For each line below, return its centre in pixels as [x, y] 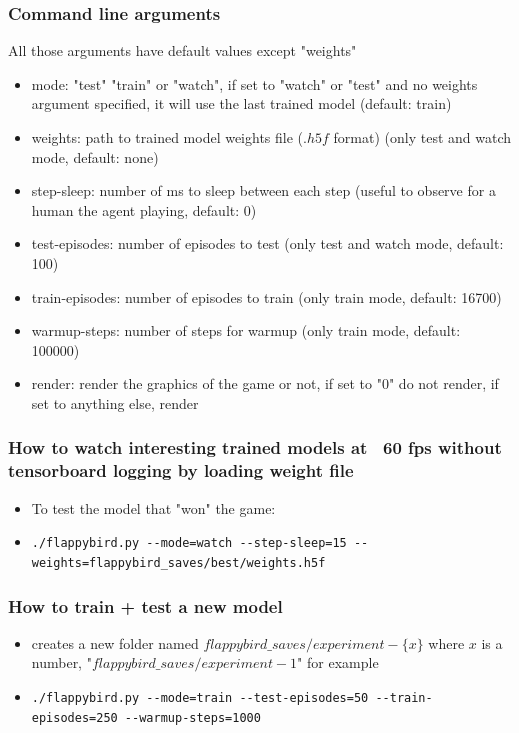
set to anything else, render [115, 402]
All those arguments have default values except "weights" [182, 50]
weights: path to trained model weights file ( [167, 137]
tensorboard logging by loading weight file [181, 470]
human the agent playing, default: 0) [144, 209]
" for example [338, 662]
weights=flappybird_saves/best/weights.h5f [178, 562]
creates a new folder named [115, 642]
